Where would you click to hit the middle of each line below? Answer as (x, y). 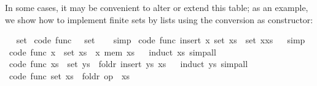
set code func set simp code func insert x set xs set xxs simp (161, 40)
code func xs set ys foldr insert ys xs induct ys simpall (128, 64)
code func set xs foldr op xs (69, 75)
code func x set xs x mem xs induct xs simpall (112, 52)
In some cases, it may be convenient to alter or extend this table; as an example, (157, 7)
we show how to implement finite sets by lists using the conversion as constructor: (159, 19)
